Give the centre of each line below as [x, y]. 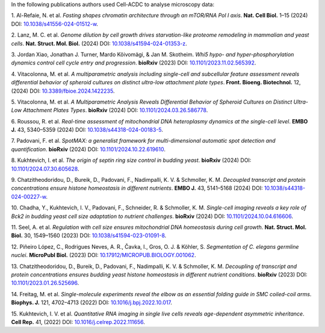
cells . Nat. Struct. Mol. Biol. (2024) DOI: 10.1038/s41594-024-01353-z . [99, 43]
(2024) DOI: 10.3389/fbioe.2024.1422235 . [63, 91]
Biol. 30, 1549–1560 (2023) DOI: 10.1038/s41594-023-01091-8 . [89, 235]
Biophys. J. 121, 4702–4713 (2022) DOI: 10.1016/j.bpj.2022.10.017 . [92, 303]
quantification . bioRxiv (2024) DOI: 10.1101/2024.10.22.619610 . [88, 149]
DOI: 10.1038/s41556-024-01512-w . [55, 23]
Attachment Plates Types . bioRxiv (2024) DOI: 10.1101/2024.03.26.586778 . [116, 110]
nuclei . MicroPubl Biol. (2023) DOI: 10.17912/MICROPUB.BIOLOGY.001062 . [104, 255]
